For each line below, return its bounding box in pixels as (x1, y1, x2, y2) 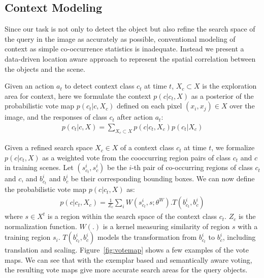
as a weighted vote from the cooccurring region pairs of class (42, 152, 231, 162)
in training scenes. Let (5, 162, 74, 173)
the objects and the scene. (5, 63, 85, 74)
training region (5, 232, 51, 242)
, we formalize (211, 142, 255, 153)
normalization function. (5, 220, 77, 231)
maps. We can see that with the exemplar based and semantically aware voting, (5, 254, 252, 265)
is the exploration (202, 80, 257, 91)
